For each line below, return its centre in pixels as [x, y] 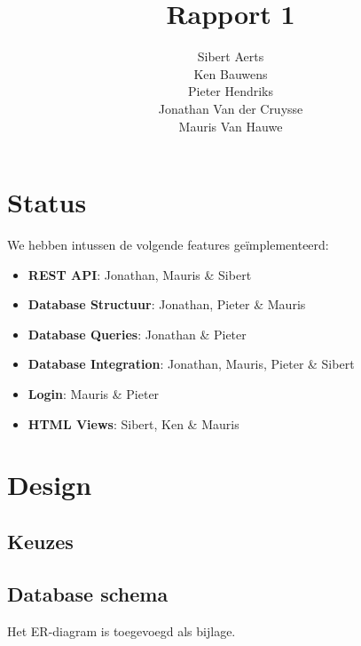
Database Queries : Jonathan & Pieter [137, 334]
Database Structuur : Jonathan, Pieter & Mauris [167, 304]
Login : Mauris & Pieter [94, 394]
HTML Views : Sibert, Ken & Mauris [133, 423]
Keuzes [40, 541]
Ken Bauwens [231, 73]
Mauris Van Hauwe [231, 126]
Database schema [88, 593]
